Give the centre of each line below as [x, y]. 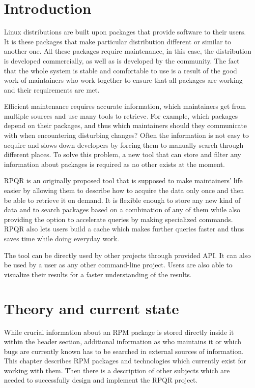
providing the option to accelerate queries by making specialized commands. [118, 219]
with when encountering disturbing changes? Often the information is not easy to [127, 135]
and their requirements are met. [52, 89]
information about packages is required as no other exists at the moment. [114, 164]
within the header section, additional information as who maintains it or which [123, 341]
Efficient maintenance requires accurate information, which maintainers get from [125, 106]
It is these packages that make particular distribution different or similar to [118, 41]
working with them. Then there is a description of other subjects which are [117, 370]
